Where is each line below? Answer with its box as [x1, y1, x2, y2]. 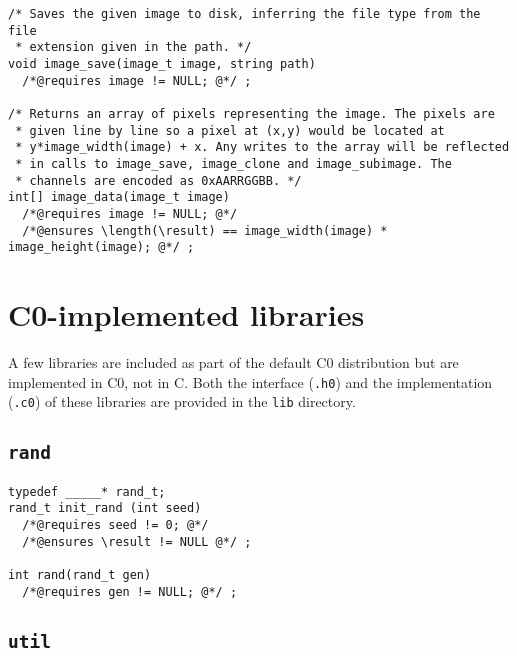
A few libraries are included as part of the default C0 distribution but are [8, 351, 459, 372]
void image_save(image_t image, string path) [8, 56, 316, 71]
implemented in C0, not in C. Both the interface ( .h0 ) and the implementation [8, 371, 493, 392]
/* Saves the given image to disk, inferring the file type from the [8, 7, 481, 21]
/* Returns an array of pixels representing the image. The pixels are [8, 106, 495, 121]
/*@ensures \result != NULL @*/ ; [22, 534, 252, 549]
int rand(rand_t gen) [8, 567, 152, 582]
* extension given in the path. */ [15, 40, 252, 55]
